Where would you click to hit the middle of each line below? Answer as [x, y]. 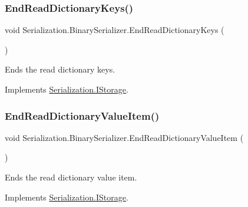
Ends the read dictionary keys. [60, 69]
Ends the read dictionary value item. [71, 177]
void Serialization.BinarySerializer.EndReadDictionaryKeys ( [115, 30]
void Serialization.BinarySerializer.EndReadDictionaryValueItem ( [124, 137]
